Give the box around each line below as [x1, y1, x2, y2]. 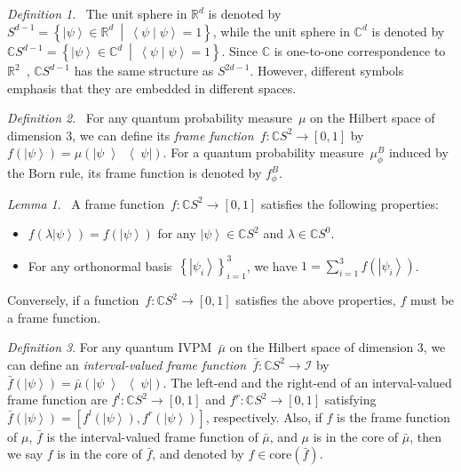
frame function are [7, 390, 107, 409]
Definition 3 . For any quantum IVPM [7, 338, 212, 356]
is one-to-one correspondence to [274, 42, 446, 60]
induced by [388, 143, 449, 162]
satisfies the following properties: [260, 194, 439, 212]
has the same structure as [74, 61, 214, 80]
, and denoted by [152, 444, 244, 463]
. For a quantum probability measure [163, 143, 364, 162]
